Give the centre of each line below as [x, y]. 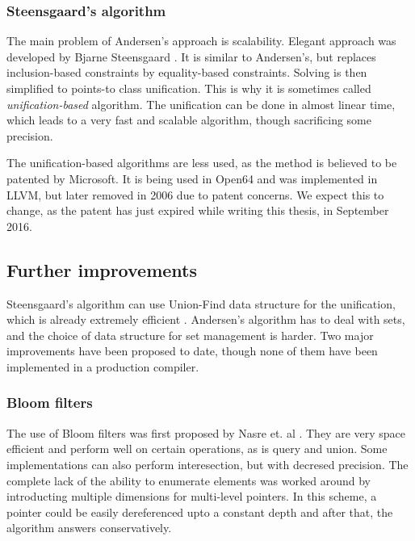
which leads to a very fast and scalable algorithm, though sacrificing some [189, 120]
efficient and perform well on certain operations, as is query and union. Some [197, 449]
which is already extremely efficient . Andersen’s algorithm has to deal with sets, [206, 319]
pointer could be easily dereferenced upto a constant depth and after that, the [200, 512]
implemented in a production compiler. [103, 366]
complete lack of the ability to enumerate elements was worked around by [189, 480]
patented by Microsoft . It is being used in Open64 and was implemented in [192, 178]
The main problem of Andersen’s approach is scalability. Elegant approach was [201, 41]
